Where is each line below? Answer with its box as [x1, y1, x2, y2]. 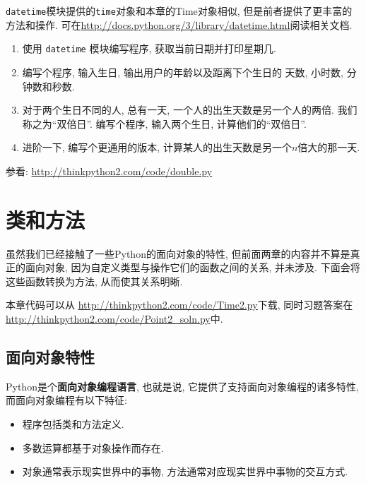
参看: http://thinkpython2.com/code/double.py [6, 163, 213, 178]
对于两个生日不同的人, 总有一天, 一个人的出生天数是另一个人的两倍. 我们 [22, 102, 358, 117]
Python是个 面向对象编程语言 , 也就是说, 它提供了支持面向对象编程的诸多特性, [6, 378, 359, 393]
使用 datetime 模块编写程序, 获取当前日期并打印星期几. [22, 41, 276, 56]
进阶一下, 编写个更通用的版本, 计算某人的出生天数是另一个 [22, 140, 292, 155]
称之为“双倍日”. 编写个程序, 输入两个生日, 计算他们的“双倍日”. [22, 116, 307, 131]
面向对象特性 [6, 345, 95, 367]
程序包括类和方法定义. [22, 416, 124, 431]
